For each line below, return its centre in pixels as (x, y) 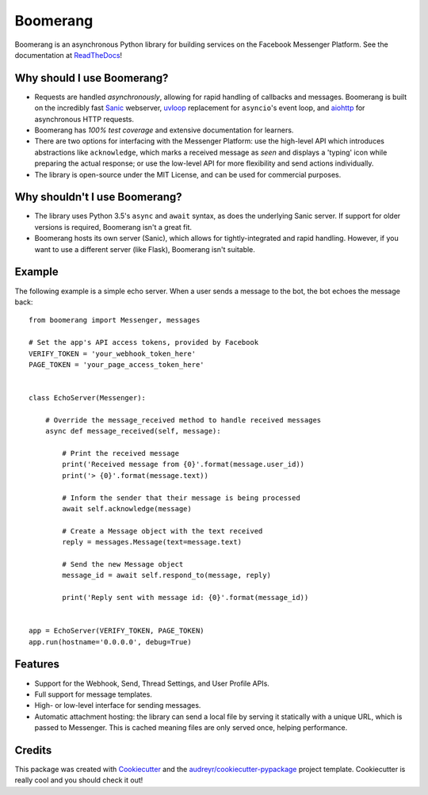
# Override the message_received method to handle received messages (183, 420)
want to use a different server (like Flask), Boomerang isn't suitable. (145, 249)
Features (37, 665)
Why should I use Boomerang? (92, 78)
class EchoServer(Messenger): (88, 398)
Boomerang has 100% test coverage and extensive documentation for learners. (164, 130)
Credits (33, 750)
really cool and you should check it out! (79, 780)
